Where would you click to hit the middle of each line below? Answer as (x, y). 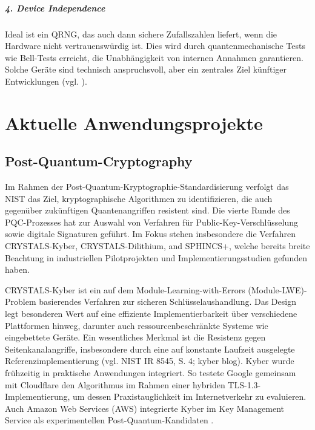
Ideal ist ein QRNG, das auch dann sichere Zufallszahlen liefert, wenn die (141, 34)
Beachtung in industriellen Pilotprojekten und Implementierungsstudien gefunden (156, 257)
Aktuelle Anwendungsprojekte (134, 122)
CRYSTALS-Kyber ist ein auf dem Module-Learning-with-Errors (125, 289)
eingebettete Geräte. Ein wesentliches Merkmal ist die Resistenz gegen (135, 337)
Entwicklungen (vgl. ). (46, 81)
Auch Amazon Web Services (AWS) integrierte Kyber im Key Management (145, 408)
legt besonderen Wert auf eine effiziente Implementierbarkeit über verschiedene (151, 314)
